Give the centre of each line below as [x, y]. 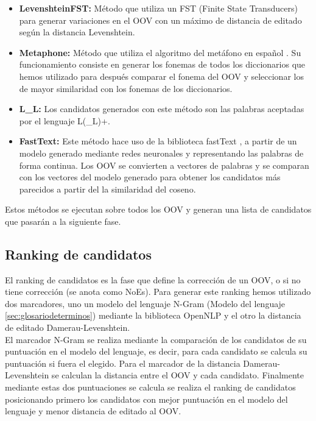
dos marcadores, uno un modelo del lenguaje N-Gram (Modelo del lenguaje [145, 303]
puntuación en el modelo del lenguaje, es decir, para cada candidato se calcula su [156, 351]
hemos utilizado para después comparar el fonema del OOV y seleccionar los [161, 76]
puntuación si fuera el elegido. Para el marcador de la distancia [123, 363]
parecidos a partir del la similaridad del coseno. [107, 189]
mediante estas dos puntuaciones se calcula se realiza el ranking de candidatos [150, 387]
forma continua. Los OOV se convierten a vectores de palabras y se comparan [164, 165]
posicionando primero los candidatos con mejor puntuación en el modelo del [146, 399]
